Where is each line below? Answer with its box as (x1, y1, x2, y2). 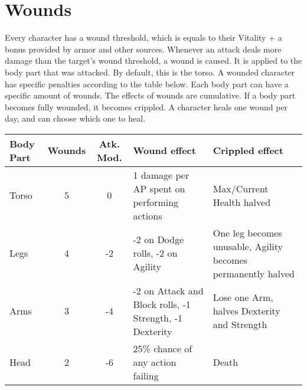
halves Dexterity (213, 304, 280, 318)
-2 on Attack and (133, 283, 204, 297)
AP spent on (133, 181, 185, 195)
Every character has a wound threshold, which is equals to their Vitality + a (5, 31, 282, 44)
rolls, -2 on (133, 246, 178, 260)
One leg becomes (213, 225, 282, 240)
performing (133, 195, 179, 209)
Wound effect (133, 143, 196, 158)
